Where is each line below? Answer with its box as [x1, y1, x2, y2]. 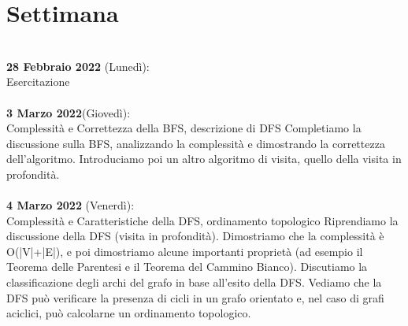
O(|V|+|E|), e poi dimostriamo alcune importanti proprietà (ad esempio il [6, 243, 363, 259]
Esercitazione [6, 73, 70, 90]
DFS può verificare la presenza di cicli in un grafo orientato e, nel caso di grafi [6, 289, 384, 306]
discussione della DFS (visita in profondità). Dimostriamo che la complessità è [6, 228, 384, 244]
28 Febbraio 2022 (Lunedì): [6, 57, 150, 74]
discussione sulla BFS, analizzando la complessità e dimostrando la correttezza [6, 135, 385, 151]
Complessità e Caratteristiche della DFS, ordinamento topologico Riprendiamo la [6, 212, 399, 228]
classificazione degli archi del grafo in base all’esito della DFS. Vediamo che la [6, 274, 382, 291]
